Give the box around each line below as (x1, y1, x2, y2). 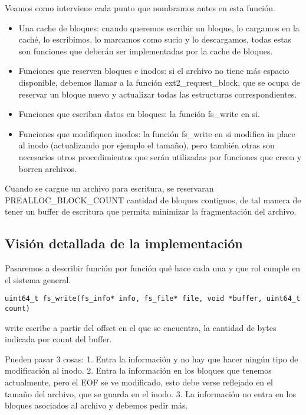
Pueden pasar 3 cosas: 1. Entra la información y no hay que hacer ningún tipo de (5, 352, 298, 365)
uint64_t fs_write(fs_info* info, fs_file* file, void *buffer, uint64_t (5, 294, 301, 303)
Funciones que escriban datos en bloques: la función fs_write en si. (18, 108, 260, 120)
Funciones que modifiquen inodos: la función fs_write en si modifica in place (18, 127, 295, 140)
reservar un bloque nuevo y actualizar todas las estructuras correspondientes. (18, 87, 297, 100)
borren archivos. (18, 162, 77, 174)
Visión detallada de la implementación (5, 234, 243, 252)
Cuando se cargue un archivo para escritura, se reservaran (5, 182, 214, 194)
